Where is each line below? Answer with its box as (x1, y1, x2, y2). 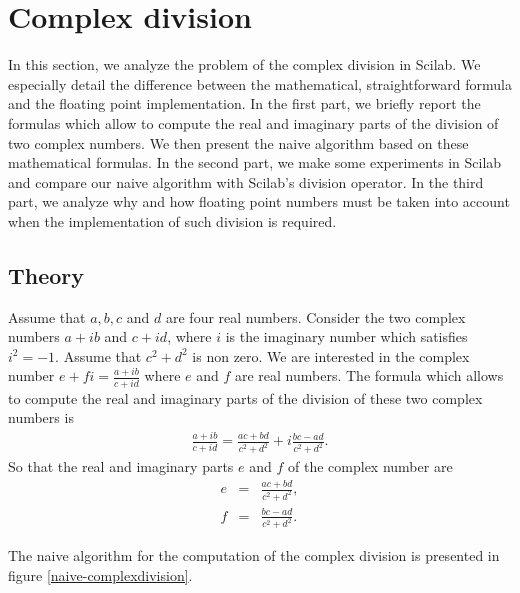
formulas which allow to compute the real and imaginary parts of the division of (8, 112, 499, 133)
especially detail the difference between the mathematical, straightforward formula (8, 73, 512, 94)
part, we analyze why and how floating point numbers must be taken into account (8, 191, 510, 212)
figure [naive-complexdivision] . (8, 565, 193, 585)
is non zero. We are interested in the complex (192, 345, 470, 366)
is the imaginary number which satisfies (225, 326, 468, 347)
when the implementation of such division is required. (8, 210, 337, 231)
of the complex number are (288, 456, 453, 477)
